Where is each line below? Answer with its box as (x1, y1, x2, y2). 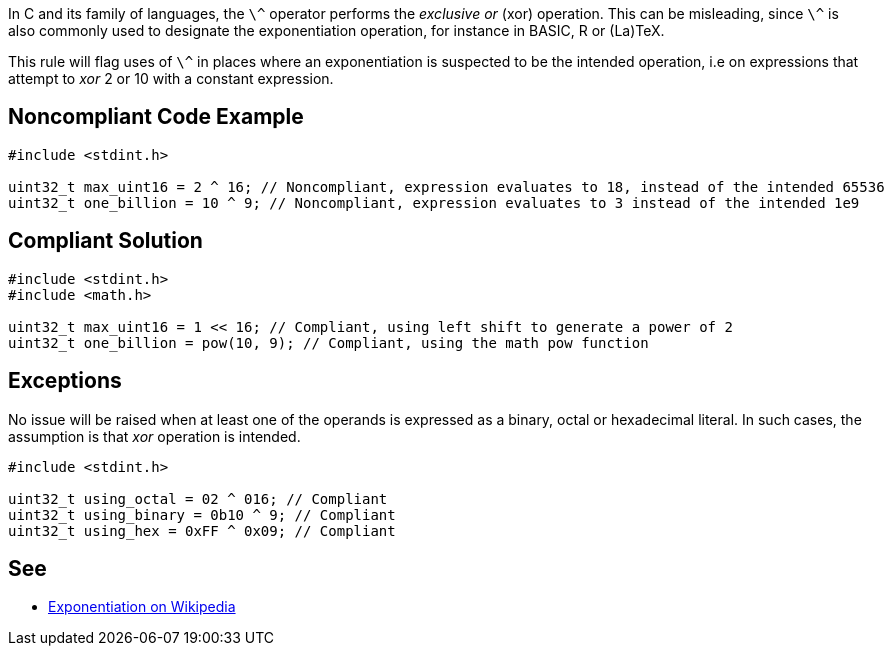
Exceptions (8, 368, 122, 394)
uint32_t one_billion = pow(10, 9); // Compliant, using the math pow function (8, 334, 649, 351)
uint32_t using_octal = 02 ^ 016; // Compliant (8, 490, 388, 507)
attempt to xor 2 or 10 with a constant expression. (8, 70, 334, 87)
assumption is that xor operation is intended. (8, 427, 301, 445)
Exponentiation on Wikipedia (48, 598, 236, 616)
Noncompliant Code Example (8, 104, 304, 130)
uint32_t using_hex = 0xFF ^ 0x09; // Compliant (8, 522, 396, 539)
